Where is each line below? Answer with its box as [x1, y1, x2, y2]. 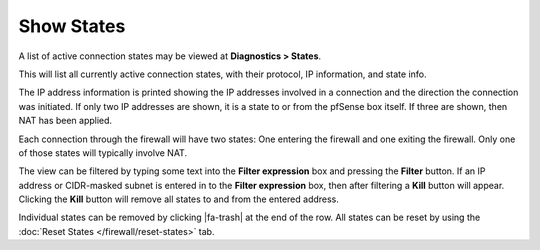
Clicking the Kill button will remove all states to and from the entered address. [18, 193, 340, 205]
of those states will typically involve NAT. [18, 146, 188, 159]
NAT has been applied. [18, 115, 113, 127]
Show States [18, 15, 126, 37]
